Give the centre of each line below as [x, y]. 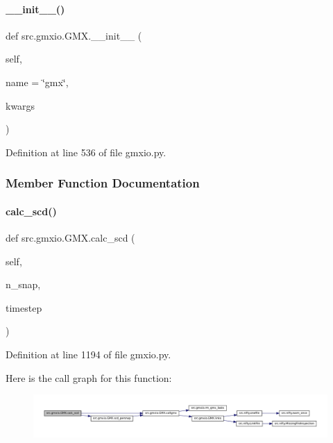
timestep [24, 307]
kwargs [20, 105]
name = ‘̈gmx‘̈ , [37, 82]
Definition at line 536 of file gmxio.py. [86, 152]
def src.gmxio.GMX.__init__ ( [74, 35]
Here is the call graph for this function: [89, 377]
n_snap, [23, 284]
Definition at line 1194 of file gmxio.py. [88, 354]
